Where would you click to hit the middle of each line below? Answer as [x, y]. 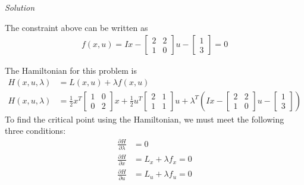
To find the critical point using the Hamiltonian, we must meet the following [145, 119]
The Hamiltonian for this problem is [71, 70]
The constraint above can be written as [76, 27]
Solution [20, 7]
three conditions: [35, 131]
